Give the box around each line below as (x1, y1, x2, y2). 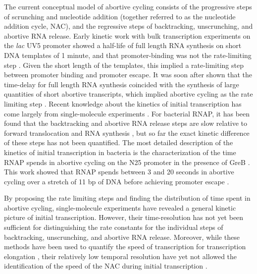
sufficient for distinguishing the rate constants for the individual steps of (4, 222, 223, 232)
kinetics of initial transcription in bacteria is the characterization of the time (4, 147, 236, 157)
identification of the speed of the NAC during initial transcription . (4, 261, 207, 271)
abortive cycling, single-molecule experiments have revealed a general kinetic (4, 202, 236, 213)
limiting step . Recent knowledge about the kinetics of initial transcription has (4, 98, 242, 109)
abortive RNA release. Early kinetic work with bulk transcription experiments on (4, 30, 251, 41)
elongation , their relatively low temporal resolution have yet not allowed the (4, 251, 237, 261)
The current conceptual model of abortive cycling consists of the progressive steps (4, 1, 252, 11)
